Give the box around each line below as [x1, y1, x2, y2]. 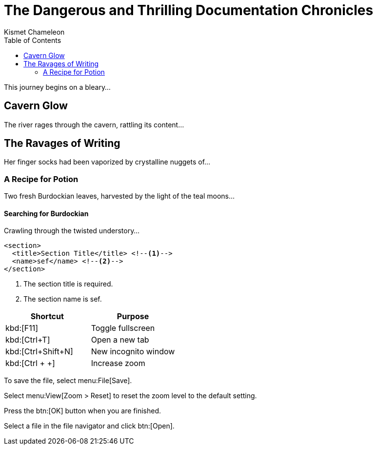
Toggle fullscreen [91, 323, 155, 333]
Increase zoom [91, 358, 145, 368]
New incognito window [91, 347, 175, 357]
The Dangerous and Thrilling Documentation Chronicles [4, 2, 374, 19]
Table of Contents [4, 36, 61, 44]
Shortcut [30, 311, 64, 322]
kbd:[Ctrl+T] [5, 335, 50, 345]
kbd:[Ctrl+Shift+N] [5, 347, 73, 357]
